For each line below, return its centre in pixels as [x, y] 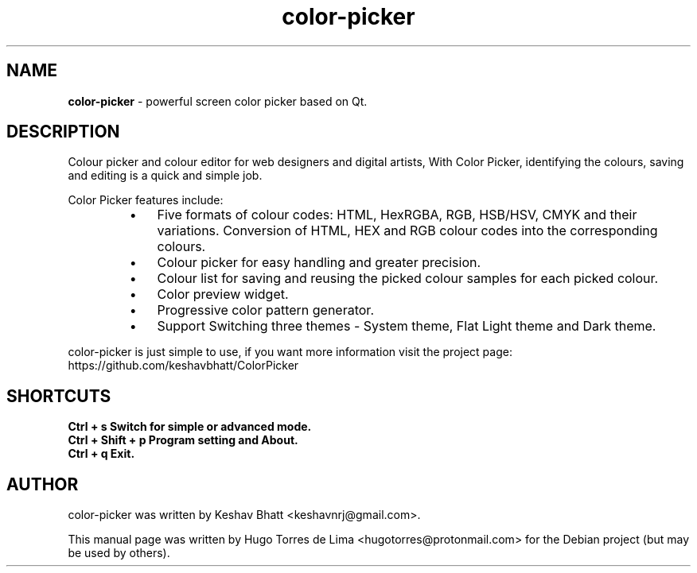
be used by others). [119, 553]
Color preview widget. [223, 294]
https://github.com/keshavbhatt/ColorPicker [183, 366]
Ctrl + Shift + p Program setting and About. [183, 440]
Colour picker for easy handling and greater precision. [319, 263]
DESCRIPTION [63, 132]
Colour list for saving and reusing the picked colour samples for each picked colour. [408, 279]
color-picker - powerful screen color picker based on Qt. [218, 101]
